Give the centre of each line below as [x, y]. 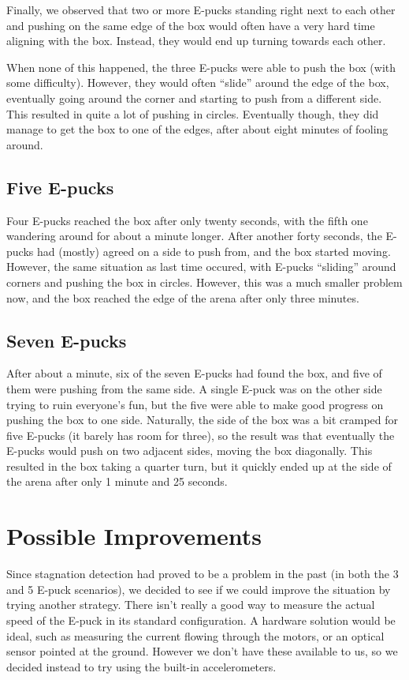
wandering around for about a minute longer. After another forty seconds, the [194, 236]
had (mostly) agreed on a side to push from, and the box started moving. [214, 251]
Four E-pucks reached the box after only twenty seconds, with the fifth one [187, 220]
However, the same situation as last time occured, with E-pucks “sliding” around [201, 267]
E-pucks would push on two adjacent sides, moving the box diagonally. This [190, 451]
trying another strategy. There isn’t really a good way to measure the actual [191, 605]
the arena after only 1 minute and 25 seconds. [117, 481]
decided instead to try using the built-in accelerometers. [141, 666]
